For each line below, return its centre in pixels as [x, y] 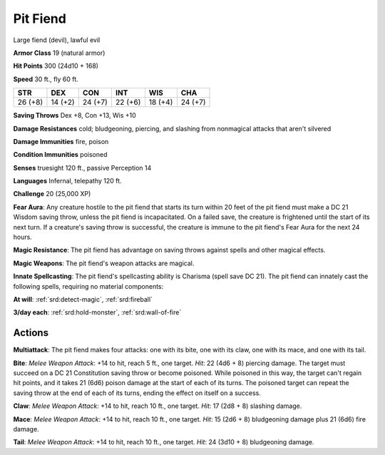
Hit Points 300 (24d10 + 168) [56, 66]
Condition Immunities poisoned [60, 155]
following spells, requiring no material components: [88, 286]
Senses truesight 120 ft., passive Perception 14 [82, 168]
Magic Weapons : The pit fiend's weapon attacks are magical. [104, 263]
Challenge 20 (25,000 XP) [52, 194]
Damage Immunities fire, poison [61, 141]
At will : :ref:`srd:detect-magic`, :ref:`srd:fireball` [83, 299]
